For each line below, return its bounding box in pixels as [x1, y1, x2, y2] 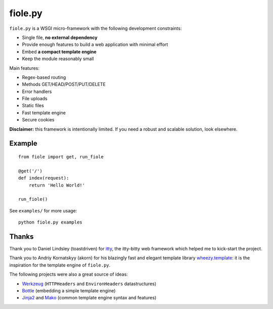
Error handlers [22, 89, 52, 95]
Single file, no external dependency [22, 34, 98, 40]
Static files [22, 103, 44, 109]
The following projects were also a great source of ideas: [9, 271, 128, 278]
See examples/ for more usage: [9, 207, 77, 213]
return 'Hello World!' [28, 182, 85, 188]
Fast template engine [22, 109, 66, 116]
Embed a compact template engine [22, 49, 97, 55]
